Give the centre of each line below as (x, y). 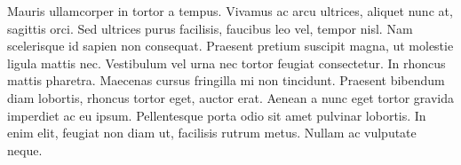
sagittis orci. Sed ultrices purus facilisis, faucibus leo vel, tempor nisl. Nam (210, 28)
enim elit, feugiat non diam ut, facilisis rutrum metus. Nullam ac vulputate (212, 133)
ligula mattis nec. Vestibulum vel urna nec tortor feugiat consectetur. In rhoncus (227, 63)
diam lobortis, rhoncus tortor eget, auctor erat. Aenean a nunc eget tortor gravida (230, 97)
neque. (25, 149)
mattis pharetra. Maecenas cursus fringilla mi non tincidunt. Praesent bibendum (226, 80)
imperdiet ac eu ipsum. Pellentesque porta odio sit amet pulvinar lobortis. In (217, 115)
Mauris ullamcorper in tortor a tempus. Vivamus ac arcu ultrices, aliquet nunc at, (230, 11)
